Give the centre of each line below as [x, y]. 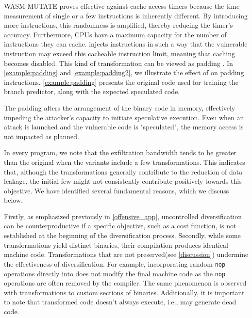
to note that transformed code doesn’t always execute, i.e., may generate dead [120, 302]
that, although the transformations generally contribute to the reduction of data [123, 171]
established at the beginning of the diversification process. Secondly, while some [122, 235]
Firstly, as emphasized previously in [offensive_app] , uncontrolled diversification [123, 216]
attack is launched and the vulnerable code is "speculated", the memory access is [124, 127]
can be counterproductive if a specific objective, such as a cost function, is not [120, 226]
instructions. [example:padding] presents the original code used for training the [121, 82]
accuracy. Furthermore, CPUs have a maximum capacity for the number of [115, 34]
